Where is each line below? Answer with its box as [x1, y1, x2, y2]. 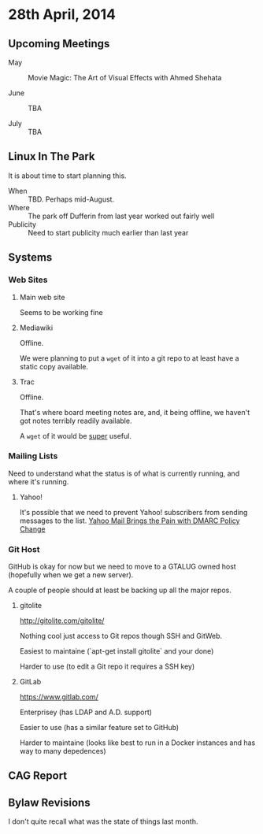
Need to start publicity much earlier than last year [28, 228, 189, 237]
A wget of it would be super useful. [19, 431, 132, 440]
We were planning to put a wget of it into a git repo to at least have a [19, 353, 239, 363]
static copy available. [19, 361, 89, 371]
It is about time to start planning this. [8, 171, 128, 180]
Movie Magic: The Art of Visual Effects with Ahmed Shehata [28, 73, 222, 82]
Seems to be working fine [19, 307, 104, 317]
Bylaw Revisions [8, 795, 91, 809]
